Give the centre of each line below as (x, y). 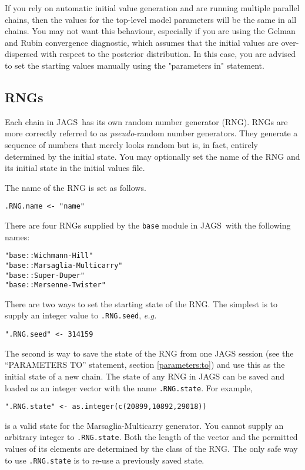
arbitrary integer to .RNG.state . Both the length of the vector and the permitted (151, 437)
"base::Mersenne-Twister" (55, 285)
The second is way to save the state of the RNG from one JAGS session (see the (149, 353)
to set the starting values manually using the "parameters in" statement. (135, 65)
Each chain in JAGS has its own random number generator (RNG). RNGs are (146, 121)
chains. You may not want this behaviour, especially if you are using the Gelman (150, 31)
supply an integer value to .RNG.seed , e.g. (81, 315)
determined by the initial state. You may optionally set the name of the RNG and (152, 156)
